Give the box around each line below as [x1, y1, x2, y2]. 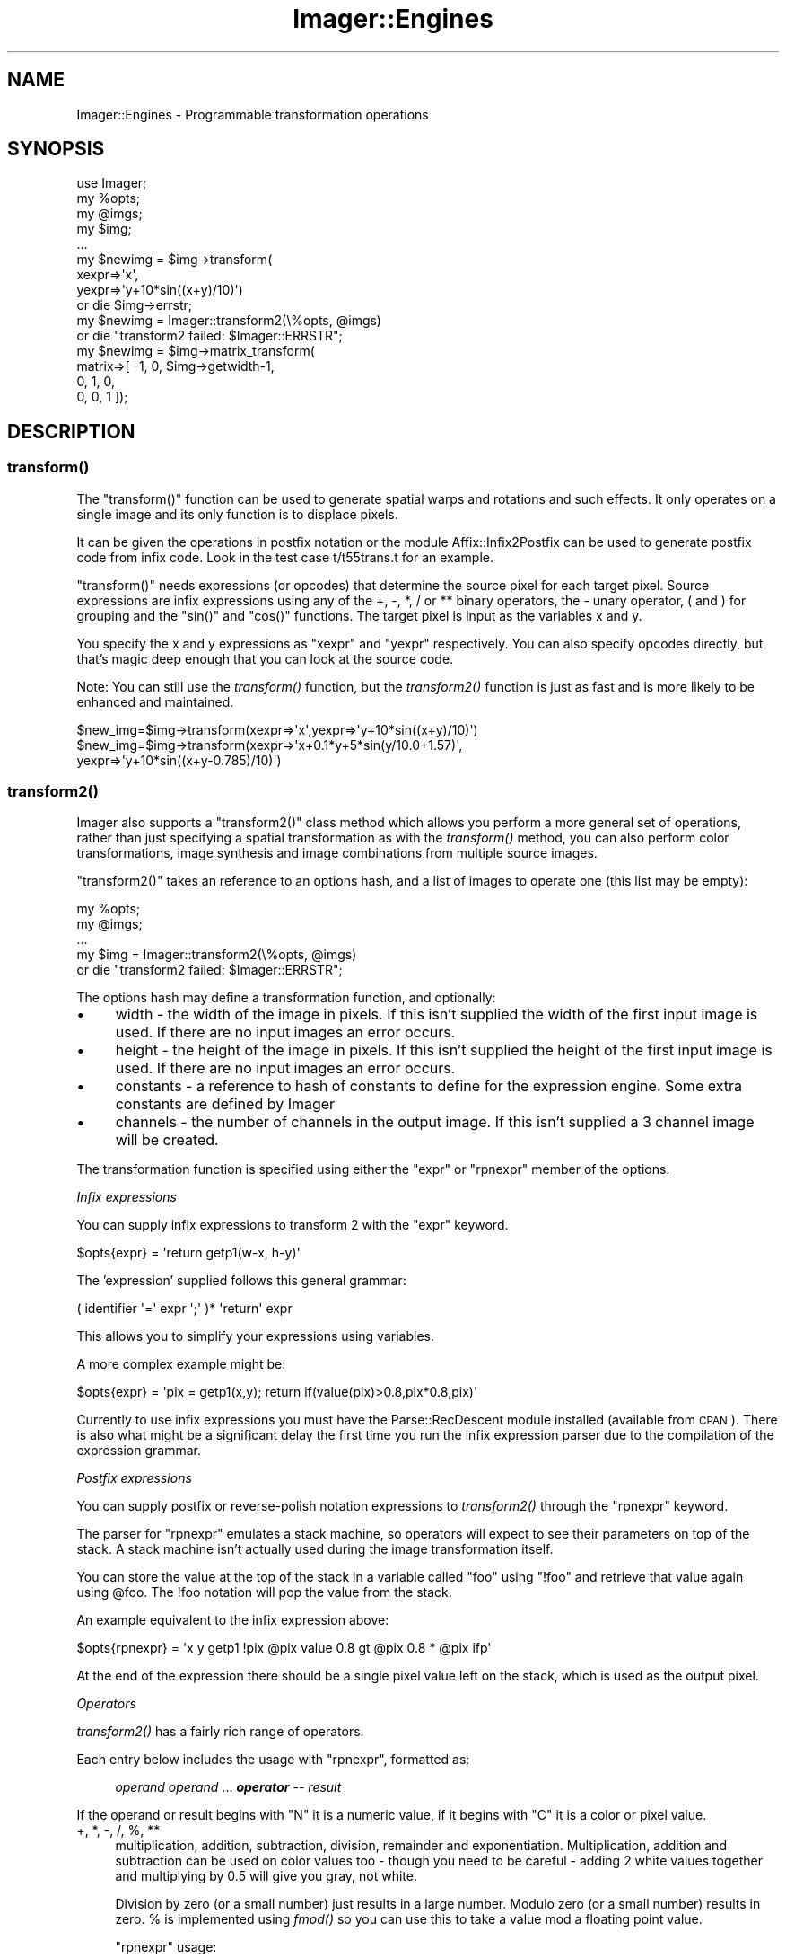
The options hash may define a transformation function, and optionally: [76, 990, 496, 1006]
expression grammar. [76, 1442, 201, 1459]
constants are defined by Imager [115, 1095, 336, 1114]
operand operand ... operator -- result [115, 1779, 342, 1795]
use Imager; [76, 175, 147, 191]
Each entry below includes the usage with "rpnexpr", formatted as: [76, 1751, 470, 1768]
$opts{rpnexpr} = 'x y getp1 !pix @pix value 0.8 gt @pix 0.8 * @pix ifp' [76, 1640, 492, 1656]
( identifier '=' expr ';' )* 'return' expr [76, 1301, 293, 1317]
